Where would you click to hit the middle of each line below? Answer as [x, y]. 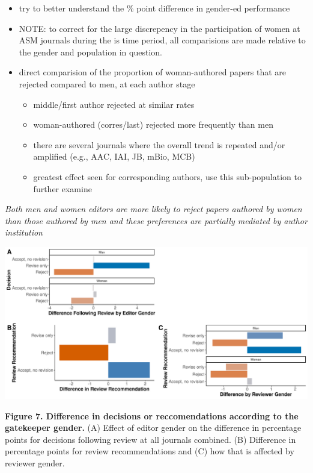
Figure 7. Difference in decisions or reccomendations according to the [152, 415]
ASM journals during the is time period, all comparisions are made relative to [162, 40]
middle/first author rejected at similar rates [114, 104]
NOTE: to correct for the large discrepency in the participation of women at [160, 28]
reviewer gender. [35, 462]
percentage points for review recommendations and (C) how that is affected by [150, 451]
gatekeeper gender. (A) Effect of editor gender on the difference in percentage [153, 428]
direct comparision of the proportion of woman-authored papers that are [152, 72]
